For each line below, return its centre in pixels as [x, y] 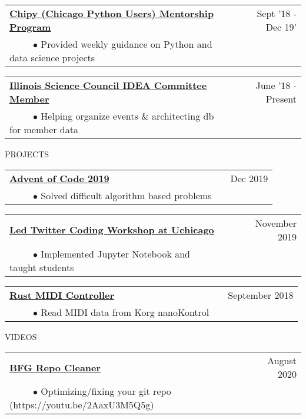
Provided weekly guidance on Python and [127, 44]
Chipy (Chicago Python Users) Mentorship [112, 13]
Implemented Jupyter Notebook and [115, 253]
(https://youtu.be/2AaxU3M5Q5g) [82, 405]
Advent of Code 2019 [59, 178]
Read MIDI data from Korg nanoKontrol [125, 312]
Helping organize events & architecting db [127, 116]
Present [281, 99]
